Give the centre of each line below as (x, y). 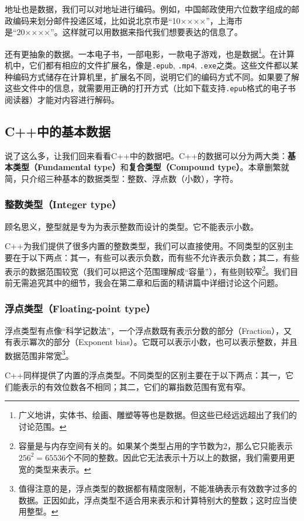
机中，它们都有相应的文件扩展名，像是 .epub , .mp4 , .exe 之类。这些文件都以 (148, 65)
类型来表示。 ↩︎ (63, 469)
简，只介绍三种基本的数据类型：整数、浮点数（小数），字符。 (121, 178)
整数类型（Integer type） (63, 204)
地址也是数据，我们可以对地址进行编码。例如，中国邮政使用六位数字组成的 (148, 9)
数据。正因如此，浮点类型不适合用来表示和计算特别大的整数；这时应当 (153, 500)
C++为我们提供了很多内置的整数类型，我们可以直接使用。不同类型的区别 (145, 246)
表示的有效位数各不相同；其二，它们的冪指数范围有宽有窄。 (135, 386)
